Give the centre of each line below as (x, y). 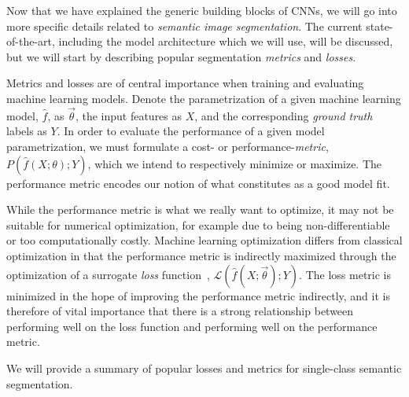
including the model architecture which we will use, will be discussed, (226, 41)
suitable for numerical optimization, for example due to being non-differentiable (198, 224)
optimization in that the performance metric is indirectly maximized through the (201, 255)
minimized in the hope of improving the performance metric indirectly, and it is (198, 295)
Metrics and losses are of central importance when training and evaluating (185, 83)
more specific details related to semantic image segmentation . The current (184, 26)
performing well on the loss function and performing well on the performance (192, 326)
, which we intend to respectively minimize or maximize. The (235, 163)
